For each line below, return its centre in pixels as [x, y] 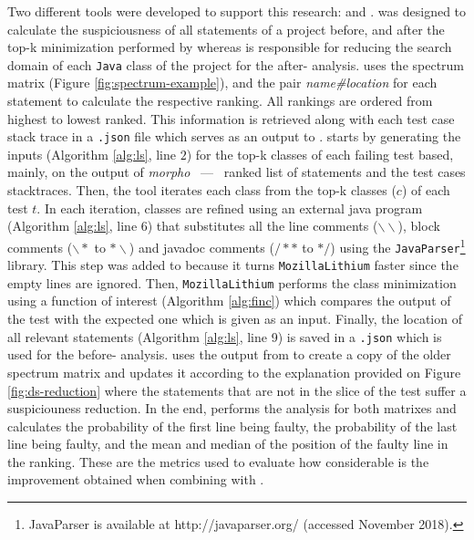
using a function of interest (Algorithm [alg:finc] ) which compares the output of [229, 301]
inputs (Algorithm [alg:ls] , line [92, 154]
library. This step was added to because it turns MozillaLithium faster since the [233, 265]
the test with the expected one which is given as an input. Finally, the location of [235, 319]
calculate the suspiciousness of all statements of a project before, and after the [226, 29]
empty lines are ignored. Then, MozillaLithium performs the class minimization [232, 282]
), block [419, 226]
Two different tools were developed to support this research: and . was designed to [237, 11]
